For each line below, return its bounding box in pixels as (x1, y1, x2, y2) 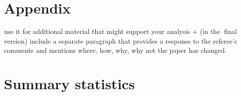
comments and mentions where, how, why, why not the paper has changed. (4, 45, 227, 55)
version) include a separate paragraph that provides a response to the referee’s (4, 35, 237, 46)
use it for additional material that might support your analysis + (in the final (4, 26, 237, 36)
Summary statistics (4, 74, 135, 94)
